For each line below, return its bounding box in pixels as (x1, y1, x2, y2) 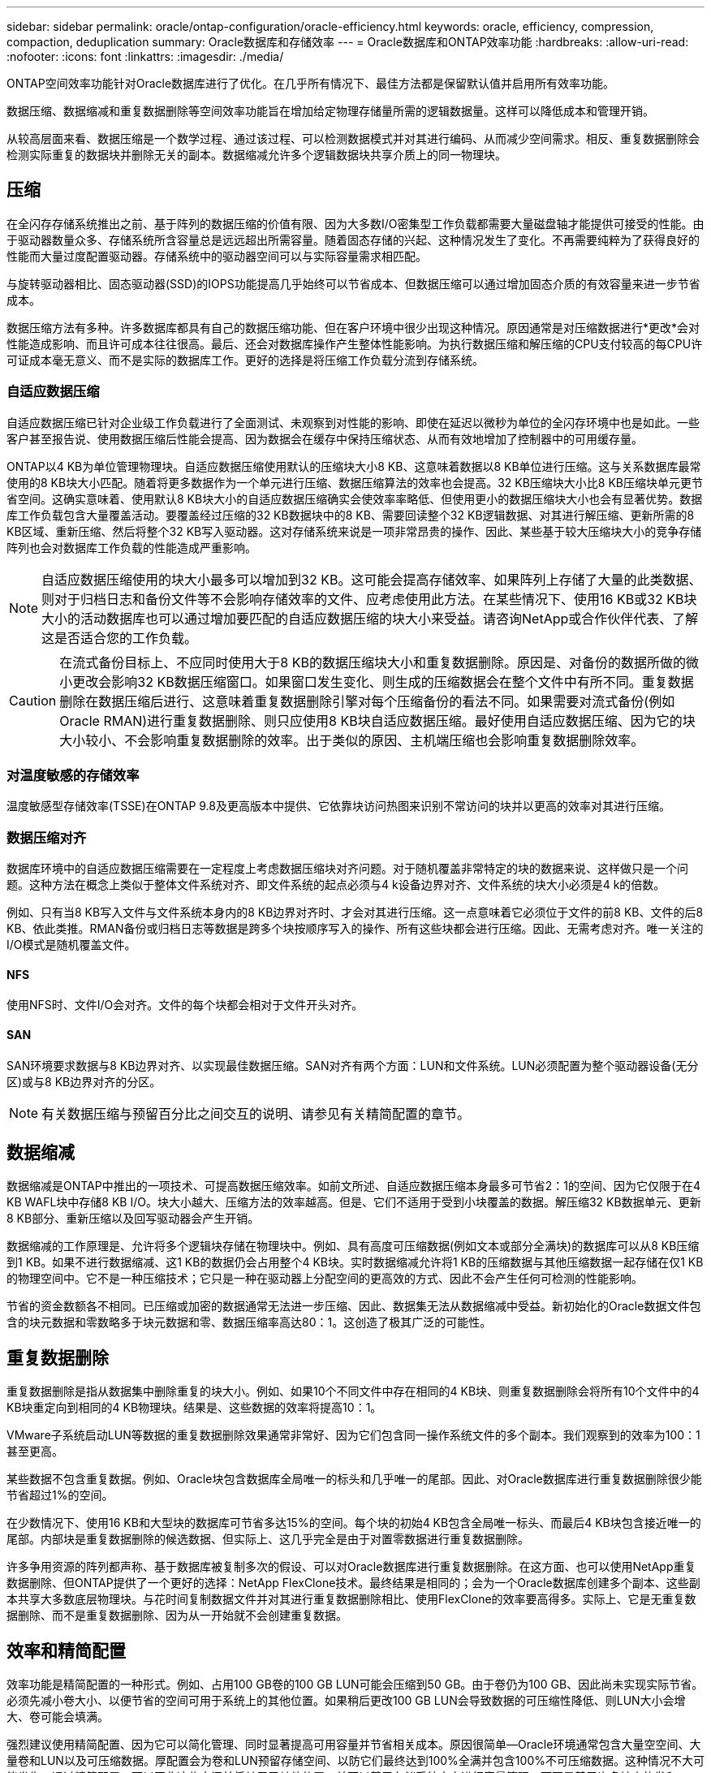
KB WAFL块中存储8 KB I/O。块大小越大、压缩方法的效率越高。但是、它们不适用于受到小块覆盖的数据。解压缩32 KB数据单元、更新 (6, 1195, 701, 1210)
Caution (9, 692, 57, 709)
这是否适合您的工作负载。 (41, 629, 198, 646)
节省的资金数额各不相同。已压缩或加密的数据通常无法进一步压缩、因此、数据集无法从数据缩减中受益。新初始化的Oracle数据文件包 (6, 1299, 701, 1314)
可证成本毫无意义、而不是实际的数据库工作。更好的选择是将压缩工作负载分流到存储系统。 (6, 352, 484, 367)
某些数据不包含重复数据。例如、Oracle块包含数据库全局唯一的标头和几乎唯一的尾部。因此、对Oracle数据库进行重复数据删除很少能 (6, 1472, 702, 1486)
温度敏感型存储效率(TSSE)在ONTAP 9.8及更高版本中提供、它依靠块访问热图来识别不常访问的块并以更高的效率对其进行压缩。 (6, 799, 670, 813)
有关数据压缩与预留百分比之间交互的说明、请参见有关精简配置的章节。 (41, 1105, 471, 1122)
